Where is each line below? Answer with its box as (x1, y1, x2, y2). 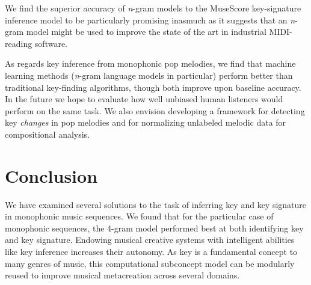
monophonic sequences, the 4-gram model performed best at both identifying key (5, 221, 304, 234)
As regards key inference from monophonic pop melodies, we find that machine (5, 57, 296, 70)
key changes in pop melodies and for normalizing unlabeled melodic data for (5, 116, 286, 129)
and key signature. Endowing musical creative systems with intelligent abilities (5, 233, 295, 246)
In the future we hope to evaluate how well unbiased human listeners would (5, 93, 283, 105)
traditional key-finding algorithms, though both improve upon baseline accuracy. (5, 81, 301, 93)
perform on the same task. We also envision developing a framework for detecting (5, 104, 305, 117)
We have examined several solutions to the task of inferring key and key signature (5, 198, 307, 210)
